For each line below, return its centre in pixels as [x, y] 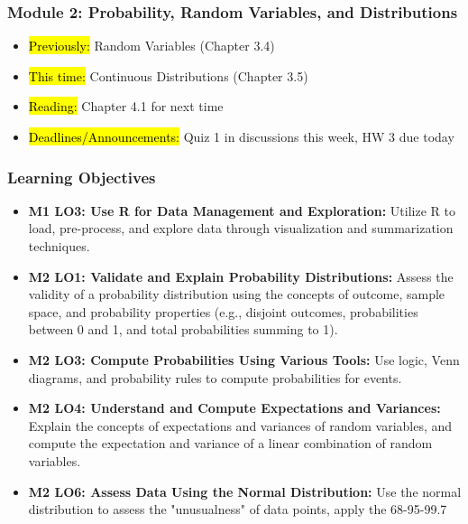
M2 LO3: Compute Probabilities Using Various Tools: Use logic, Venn [244, 359]
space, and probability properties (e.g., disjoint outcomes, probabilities [223, 311]
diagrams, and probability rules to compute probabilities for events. [215, 377]
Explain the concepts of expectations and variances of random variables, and [240, 425]
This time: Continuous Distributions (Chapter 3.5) [168, 75]
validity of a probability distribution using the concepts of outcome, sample [237, 294]
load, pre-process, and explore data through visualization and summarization [241, 228]
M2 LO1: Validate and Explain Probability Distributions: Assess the [241, 276]
